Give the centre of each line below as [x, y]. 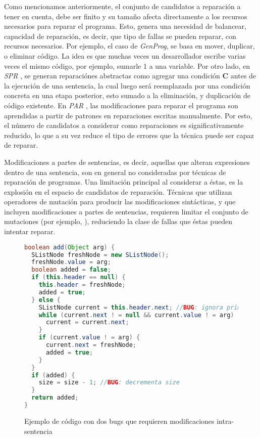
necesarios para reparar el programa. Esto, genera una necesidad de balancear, [125, 26]
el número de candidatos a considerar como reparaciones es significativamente [124, 125]
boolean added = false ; [71, 270]
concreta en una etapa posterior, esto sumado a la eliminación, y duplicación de [127, 95]
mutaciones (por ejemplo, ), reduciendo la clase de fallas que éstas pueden [118, 221]
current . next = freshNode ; [91, 345]
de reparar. [21, 145]
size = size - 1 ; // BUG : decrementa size [109, 383]
